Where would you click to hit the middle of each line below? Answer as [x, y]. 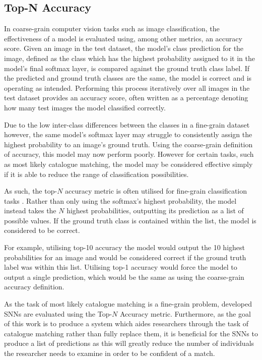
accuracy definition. [34, 287]
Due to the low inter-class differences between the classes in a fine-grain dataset [127, 124]
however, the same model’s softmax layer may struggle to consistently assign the [128, 134]
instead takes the [30, 211]
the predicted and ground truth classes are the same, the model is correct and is [128, 78]
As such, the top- [31, 191]
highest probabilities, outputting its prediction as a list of [155, 211]
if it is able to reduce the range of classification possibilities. [96, 174]
